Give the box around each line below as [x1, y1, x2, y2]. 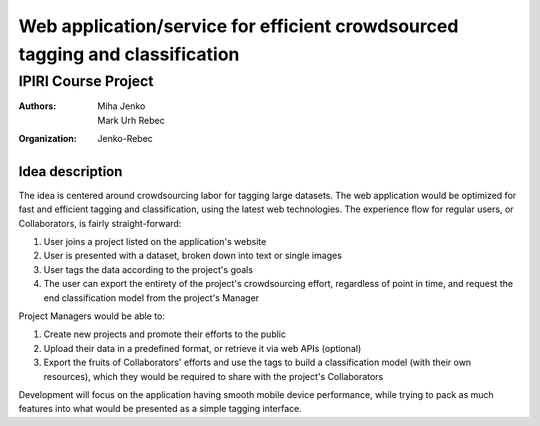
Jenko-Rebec [97, 132, 154, 144]
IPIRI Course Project [18, 72, 154, 90]
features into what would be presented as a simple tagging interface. [18, 403, 302, 415]
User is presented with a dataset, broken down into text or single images [43, 250, 342, 262]
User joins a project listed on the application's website [43, 236, 267, 248]
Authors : [18, 100, 57, 112]
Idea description [18, 163, 123, 180]
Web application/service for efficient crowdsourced [18, 15, 459, 37]
